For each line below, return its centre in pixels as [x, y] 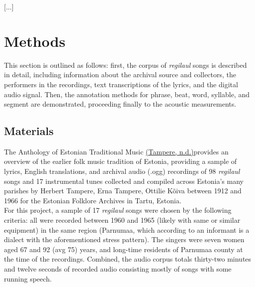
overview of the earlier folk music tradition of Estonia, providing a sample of [121, 161]
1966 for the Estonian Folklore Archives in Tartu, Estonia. [93, 200]
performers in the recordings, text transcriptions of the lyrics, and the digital [121, 84]
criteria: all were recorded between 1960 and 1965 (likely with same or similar [122, 220]
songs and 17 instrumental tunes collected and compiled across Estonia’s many [124, 181]
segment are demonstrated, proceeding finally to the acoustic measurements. [120, 104]
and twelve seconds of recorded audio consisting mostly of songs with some [118, 269]
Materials [29, 131]
